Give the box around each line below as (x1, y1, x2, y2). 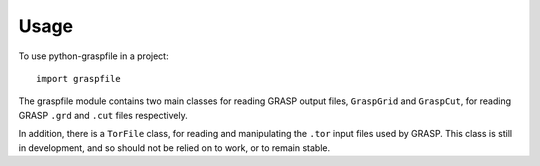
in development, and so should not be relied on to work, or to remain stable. (18, 141, 331, 154)
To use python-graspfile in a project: (18, 50, 169, 62)
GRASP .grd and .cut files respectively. (18, 109, 189, 121)
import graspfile (36, 73, 121, 84)
